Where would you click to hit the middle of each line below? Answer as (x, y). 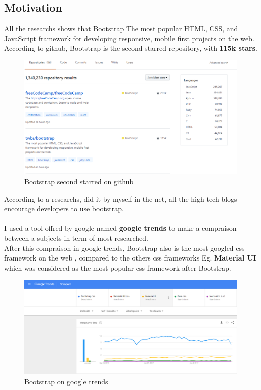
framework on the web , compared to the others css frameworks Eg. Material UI (130, 258)
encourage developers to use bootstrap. (64, 208)
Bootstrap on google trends (66, 381)
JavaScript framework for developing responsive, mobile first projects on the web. (129, 38)
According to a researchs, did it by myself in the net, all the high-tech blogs (121, 198)
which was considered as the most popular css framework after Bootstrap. (118, 267)
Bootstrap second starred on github (79, 182)
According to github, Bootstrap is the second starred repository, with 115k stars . (131, 48)
